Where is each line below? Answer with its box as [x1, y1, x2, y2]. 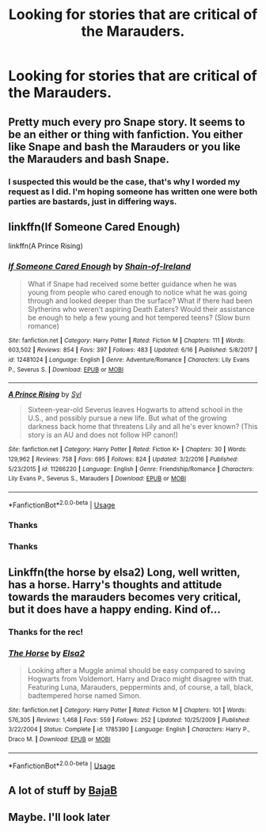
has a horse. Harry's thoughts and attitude [8, 578, 222, 591]
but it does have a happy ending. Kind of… [8, 602, 221, 616]
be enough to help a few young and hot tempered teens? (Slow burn [27, 313, 251, 322]
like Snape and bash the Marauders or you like [8, 140, 241, 154]
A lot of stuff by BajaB [8, 784, 117, 797]
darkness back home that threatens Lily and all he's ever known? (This [27, 422, 258, 431]
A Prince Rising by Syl [8, 389, 82, 399]
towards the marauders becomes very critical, [8, 590, 241, 603]
